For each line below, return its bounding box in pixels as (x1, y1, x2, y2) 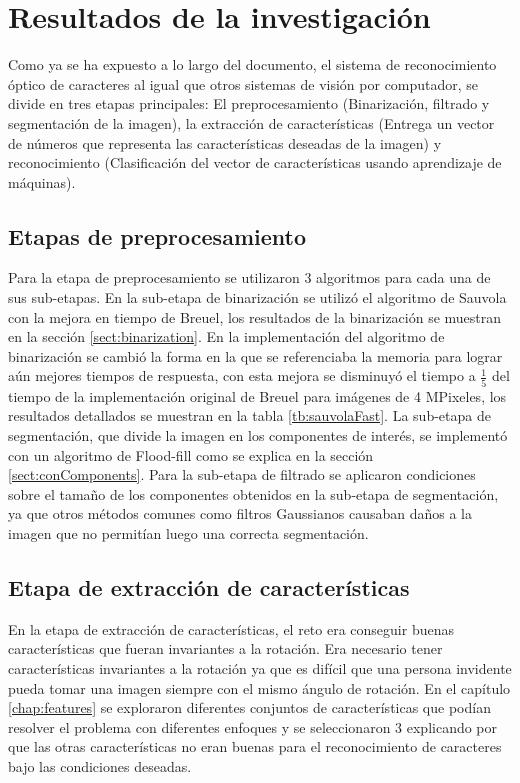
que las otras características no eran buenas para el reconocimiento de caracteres (8, 736, 502, 757)
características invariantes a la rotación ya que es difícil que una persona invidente (8, 657, 512, 678)
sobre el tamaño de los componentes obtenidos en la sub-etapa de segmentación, (8, 483, 499, 504)
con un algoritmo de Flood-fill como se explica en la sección (8, 444, 374, 465)
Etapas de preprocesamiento (8, 220, 306, 251)
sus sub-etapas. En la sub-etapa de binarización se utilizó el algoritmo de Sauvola (8, 287, 507, 308)
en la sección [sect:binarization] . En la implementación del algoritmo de (8, 326, 445, 347)
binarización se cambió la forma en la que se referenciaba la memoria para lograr (8, 345, 503, 366)
